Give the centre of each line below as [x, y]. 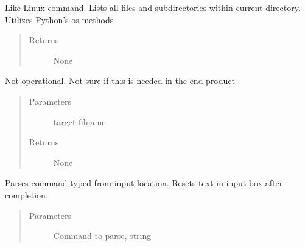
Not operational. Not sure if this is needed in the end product [120, 81]
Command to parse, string [102, 236]
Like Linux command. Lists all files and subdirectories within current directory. [153, 7]
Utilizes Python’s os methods [59, 19]
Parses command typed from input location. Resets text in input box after [144, 183]
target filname [79, 121]
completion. [26, 194]
